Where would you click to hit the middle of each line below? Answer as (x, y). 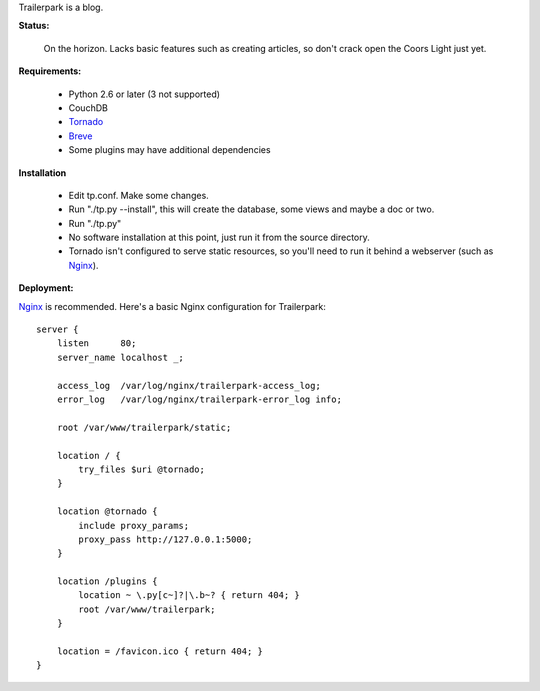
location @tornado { (107, 511)
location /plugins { (107, 581)
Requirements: (50, 71)
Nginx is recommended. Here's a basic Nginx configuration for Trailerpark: (172, 306)
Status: (34, 26)
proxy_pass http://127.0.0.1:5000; (165, 539)
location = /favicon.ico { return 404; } (160, 651)
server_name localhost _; (120, 357)
